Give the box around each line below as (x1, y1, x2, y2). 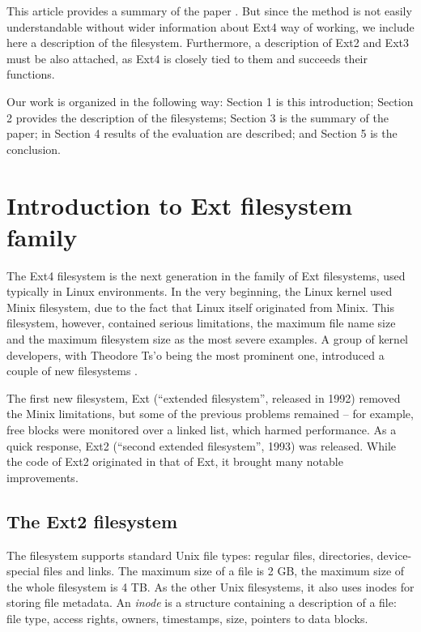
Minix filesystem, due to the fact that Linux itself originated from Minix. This (6, 298, 394, 315)
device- (376, 546, 412, 563)
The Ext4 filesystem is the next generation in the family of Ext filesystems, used (6, 267, 406, 284)
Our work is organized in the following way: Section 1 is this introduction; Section (6, 92, 414, 109)
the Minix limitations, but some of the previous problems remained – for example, (6, 405, 414, 422)
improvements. (6, 468, 79, 485)
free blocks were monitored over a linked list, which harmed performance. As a (6, 421, 397, 438)
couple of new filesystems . (6, 362, 138, 379)
